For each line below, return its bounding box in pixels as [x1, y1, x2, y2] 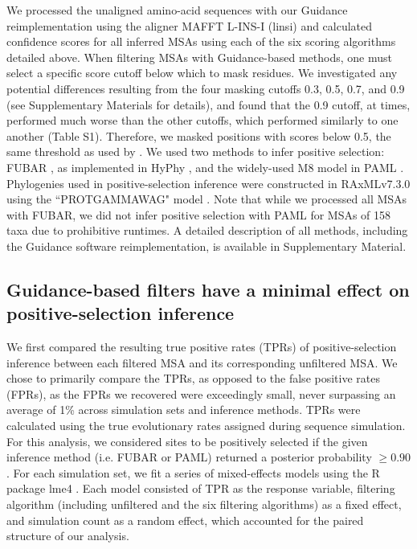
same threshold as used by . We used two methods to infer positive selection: [6, 143, 385, 160]
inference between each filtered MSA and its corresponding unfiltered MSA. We [6, 354, 398, 371]
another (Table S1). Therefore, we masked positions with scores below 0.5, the [6, 127, 391, 144]
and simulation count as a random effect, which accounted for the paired [6, 511, 364, 528]
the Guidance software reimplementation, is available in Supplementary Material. [6, 237, 407, 254]
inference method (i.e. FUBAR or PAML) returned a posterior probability [6, 449, 372, 465]
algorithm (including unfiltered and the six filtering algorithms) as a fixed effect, [6, 496, 402, 513]
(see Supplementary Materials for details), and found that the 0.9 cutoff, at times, [6, 96, 411, 113]
